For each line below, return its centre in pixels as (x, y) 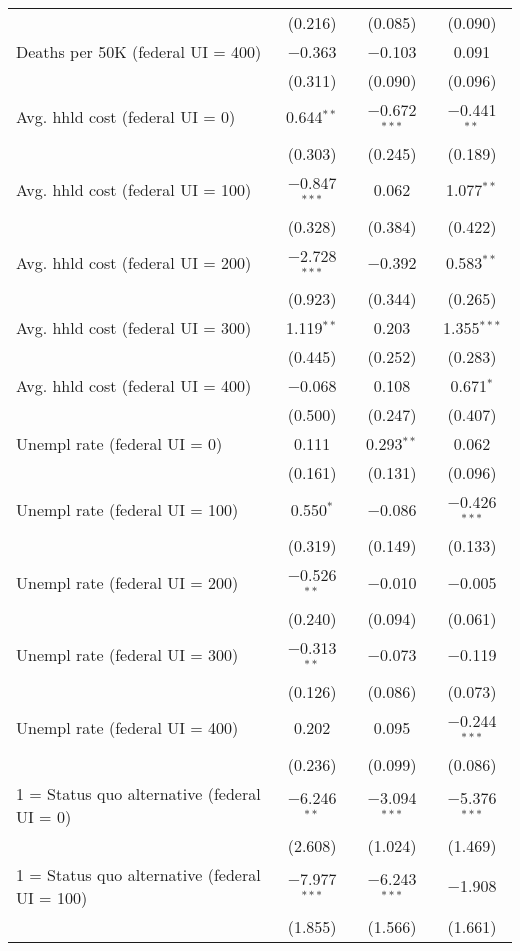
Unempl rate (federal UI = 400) (127, 728)
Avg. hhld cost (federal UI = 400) (134, 386)
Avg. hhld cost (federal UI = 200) (134, 262)
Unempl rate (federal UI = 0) (119, 444)
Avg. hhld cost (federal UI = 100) (134, 190)
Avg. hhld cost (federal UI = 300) (134, 328)
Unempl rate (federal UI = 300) (127, 655)
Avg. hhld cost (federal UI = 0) (126, 117)
